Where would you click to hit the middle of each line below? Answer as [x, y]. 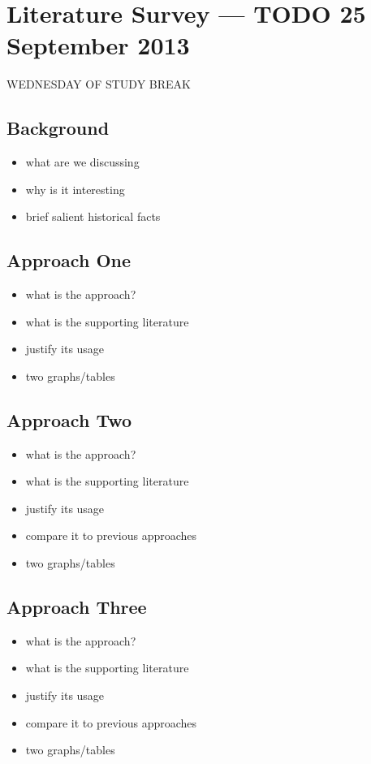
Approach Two [69, 419]
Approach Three [77, 607]
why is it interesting [75, 189]
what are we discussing [82, 162]
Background [58, 128]
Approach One [69, 260]
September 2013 [98, 45]
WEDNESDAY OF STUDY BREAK [99, 84]
